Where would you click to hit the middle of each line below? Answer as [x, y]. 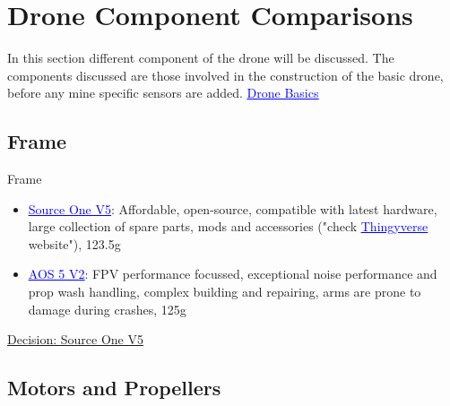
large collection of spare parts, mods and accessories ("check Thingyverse [228, 226]
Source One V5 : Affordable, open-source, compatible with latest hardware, [233, 208]
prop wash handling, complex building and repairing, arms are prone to [225, 292]
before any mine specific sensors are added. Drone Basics [163, 93]
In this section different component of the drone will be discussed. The [201, 58]
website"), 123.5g [74, 243]
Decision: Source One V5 [75, 339]
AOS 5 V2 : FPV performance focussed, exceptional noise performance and [233, 274]
